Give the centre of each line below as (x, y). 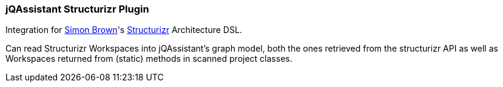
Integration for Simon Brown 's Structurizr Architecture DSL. (124, 30)
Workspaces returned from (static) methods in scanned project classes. (149, 59)
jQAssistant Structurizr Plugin (77, 9)
